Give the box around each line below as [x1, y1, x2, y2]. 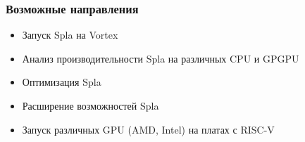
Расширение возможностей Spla [22, 98, 159, 112]
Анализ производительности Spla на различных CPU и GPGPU [22, 51, 299, 65]
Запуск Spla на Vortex [22, 27, 118, 42]
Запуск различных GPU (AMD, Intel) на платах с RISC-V [22, 122, 275, 136]
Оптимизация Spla [22, 75, 101, 89]
